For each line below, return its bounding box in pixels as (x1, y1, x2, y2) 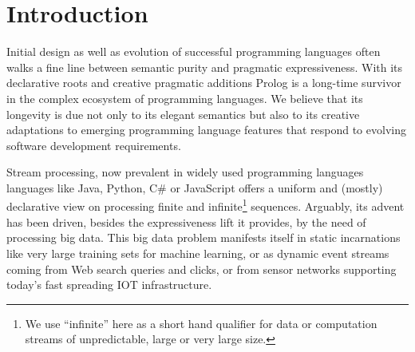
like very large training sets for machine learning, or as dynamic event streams (6, 244, 389, 261)
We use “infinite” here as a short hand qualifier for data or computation (25, 314, 377, 331)
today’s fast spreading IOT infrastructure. (6, 276, 212, 293)
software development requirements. (6, 136, 181, 153)
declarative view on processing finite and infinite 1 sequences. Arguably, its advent (6, 196, 405, 215)
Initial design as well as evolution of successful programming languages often (6, 43, 381, 60)
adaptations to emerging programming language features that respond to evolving (6, 121, 406, 138)
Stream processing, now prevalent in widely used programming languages (6, 164, 364, 180)
